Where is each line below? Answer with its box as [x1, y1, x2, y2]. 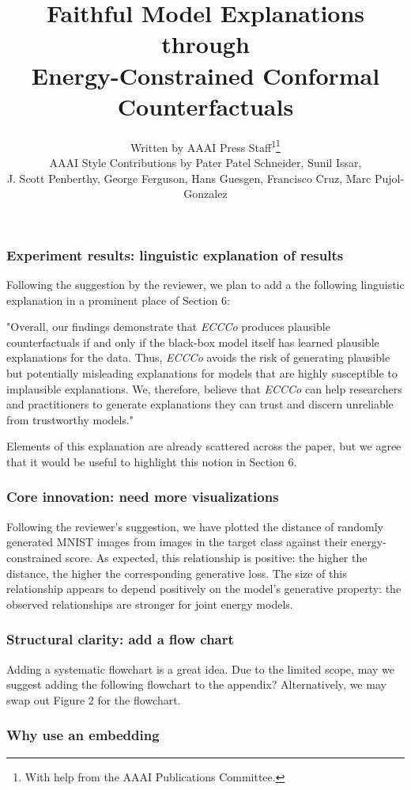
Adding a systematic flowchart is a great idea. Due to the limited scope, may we [6, 660, 394, 677]
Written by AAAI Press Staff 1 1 [130, 136, 281, 155]
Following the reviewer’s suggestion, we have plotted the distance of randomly [6, 518, 383, 534]
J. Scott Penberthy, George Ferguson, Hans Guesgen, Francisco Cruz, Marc [6, 169, 371, 186]
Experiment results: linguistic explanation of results [6, 245, 344, 264]
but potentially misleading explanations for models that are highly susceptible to [6, 364, 398, 381]
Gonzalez [183, 185, 228, 202]
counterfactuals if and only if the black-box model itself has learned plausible [6, 333, 379, 350]
